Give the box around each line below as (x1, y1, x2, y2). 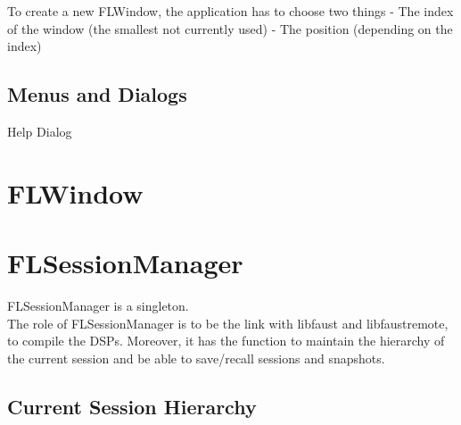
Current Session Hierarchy (7, 392, 257, 420)
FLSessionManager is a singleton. (7, 296, 189, 315)
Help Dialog (7, 121, 72, 140)
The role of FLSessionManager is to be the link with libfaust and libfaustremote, (7, 313, 449, 332)
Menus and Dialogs (7, 80, 187, 108)
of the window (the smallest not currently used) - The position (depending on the (7, 19, 453, 37)
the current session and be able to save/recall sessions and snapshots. (7, 348, 385, 367)
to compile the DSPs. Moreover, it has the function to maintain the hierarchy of (7, 331, 445, 350)
